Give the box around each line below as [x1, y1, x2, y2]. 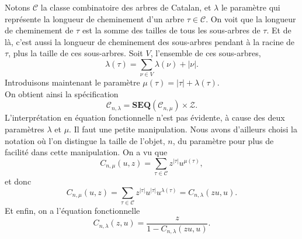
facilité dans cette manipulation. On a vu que [5, 146, 168, 158]
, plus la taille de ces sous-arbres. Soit [8, 47, 143, 59]
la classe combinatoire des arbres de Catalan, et [40, 1, 211, 13]
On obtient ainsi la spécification [5, 87, 119, 100]
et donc [5, 175, 32, 187]
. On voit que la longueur [206, 12, 296, 25]
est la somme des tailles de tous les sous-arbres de [82, 24, 261, 36]
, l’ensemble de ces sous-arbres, [150, 47, 261, 59]
